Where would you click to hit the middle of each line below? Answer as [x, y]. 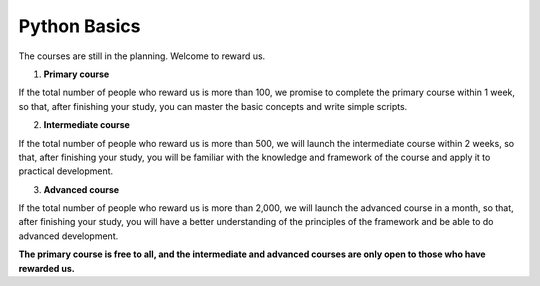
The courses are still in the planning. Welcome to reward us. [142, 56]
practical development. [66, 171]
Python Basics [79, 26]
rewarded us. [46, 268]
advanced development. [68, 236]
